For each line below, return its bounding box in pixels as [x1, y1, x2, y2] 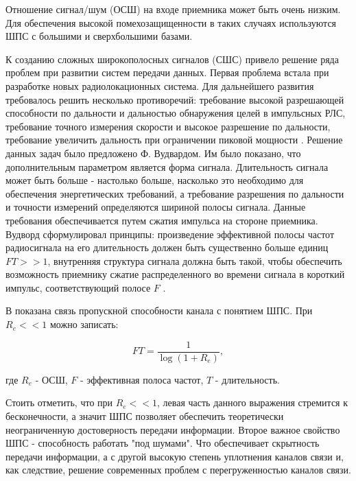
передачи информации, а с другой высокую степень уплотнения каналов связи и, [5, 449, 344, 463]
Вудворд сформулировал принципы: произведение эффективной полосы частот [5, 226, 335, 241]
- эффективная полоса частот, [80, 372, 204, 386]
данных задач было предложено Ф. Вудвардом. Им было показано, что [5, 145, 301, 160]
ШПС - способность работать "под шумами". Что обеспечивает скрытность [5, 436, 320, 450]
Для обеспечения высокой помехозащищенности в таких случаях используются [5, 15, 337, 30]
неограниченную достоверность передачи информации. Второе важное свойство [5, 422, 340, 436]
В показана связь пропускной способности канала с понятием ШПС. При [5, 303, 313, 318]
